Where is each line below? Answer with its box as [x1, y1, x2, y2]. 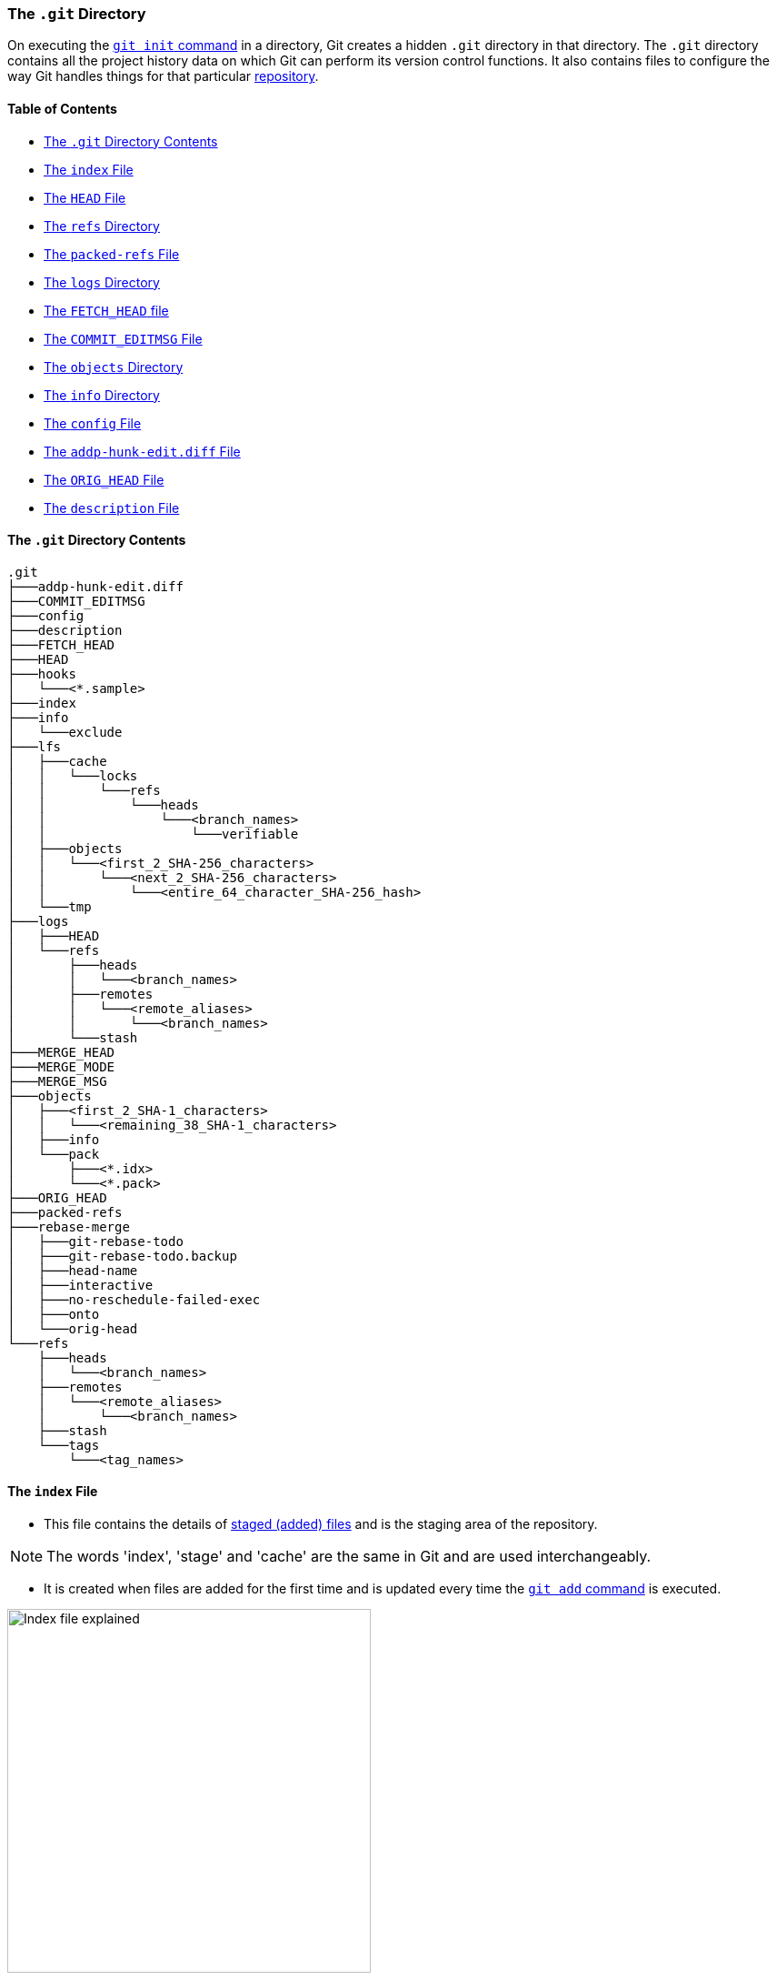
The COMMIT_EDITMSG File [44, 330, 203, 347]
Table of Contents [7, 100, 117, 116]
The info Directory [44, 387, 160, 403]
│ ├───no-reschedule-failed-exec [7, 1292, 261, 1307]
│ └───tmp [7, 899, 92, 914]
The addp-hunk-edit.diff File [44, 443, 241, 459]
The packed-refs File [44, 246, 180, 262]
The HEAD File [44, 189, 126, 206]
